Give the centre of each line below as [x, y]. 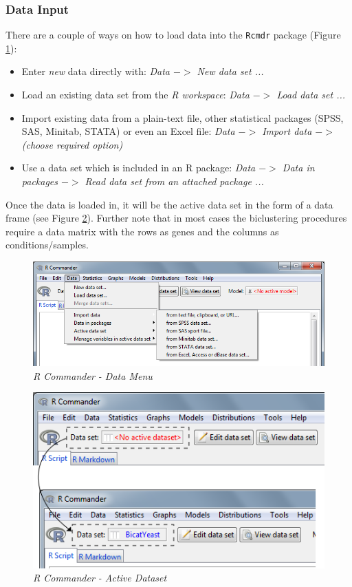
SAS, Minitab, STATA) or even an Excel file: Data [128, 131]
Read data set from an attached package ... [174, 181]
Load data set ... [311, 95]
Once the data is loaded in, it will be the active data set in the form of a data [169, 204]
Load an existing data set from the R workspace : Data [135, 95]
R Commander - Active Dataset [100, 578]
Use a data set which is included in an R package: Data [139, 168]
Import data [287, 131]
